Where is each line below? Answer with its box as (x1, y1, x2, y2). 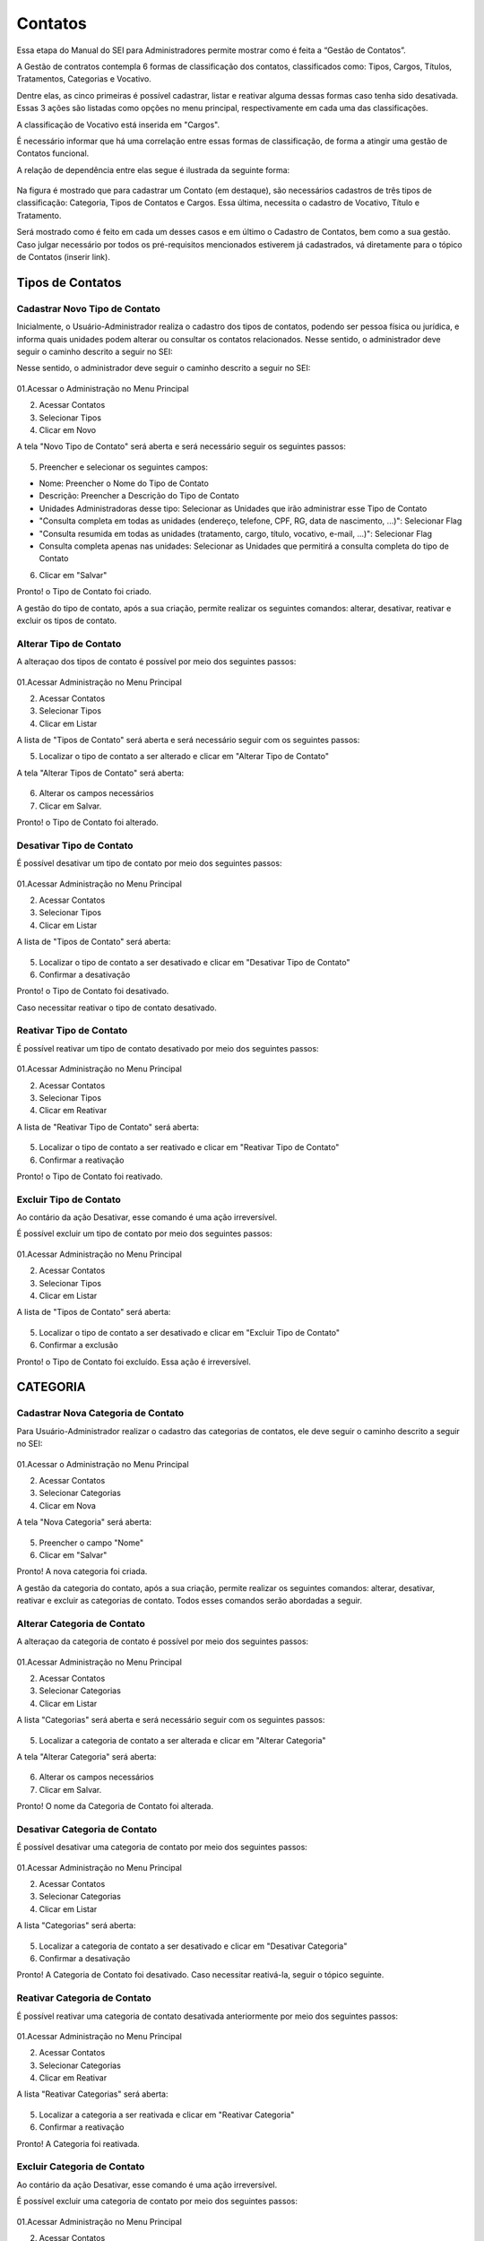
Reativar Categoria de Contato (16, 1992, 151, 2004)
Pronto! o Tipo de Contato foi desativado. (16, 986, 169, 997)
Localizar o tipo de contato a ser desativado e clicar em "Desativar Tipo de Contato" (39, 956, 350, 967)
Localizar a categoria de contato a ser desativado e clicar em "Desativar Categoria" (39, 1941, 348, 1951)
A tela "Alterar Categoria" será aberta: (16, 1751, 157, 1761)
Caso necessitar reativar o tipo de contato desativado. (16, 1002, 217, 1013)
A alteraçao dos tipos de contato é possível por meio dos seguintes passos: (16, 656, 297, 667)
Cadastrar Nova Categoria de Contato (16, 1407, 185, 1420)
